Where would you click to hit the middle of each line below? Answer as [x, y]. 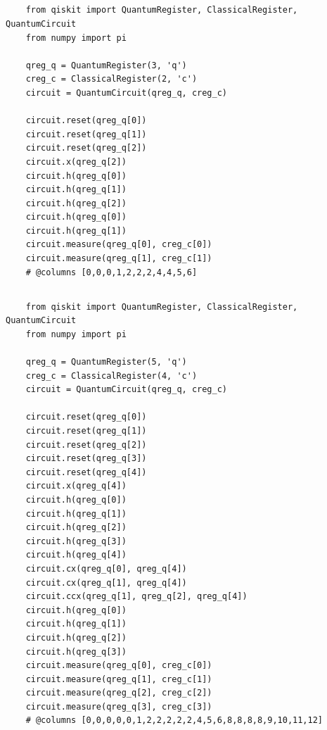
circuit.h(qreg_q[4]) [76, 555]
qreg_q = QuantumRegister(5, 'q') [106, 362]
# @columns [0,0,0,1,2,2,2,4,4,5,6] [111, 272]
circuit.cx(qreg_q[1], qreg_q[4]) [106, 583]
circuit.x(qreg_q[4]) [76, 486]
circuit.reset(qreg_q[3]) [86, 459]
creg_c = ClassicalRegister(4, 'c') [111, 376]
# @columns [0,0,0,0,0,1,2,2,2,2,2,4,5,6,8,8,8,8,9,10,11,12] [174, 720]
